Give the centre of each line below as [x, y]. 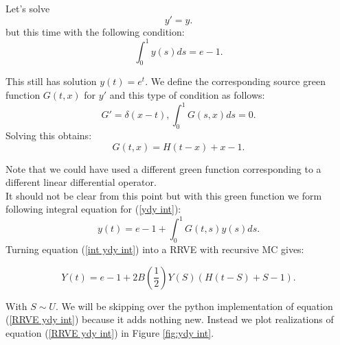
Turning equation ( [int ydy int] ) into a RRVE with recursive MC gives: [155, 249]
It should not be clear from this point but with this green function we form [164, 195]
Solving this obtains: [49, 135]
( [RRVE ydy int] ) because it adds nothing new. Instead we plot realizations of [170, 319]
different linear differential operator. [81, 182]
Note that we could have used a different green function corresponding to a [163, 168]
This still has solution [51, 81]
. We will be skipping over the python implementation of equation [194, 306]
